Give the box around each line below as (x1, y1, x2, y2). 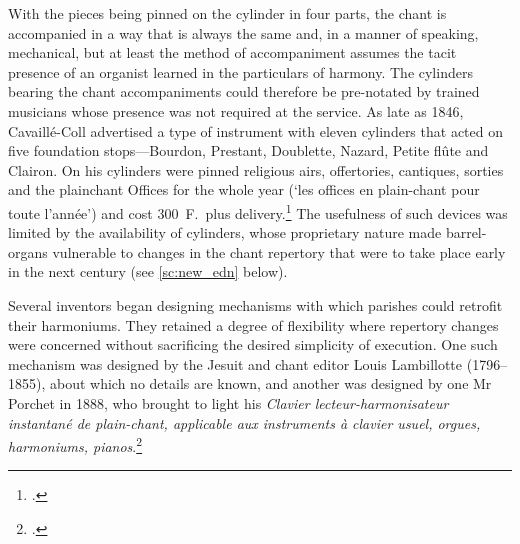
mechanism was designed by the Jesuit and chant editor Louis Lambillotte (8, 353, 463, 374)
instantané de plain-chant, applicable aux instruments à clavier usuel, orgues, (8, 412, 481, 433)
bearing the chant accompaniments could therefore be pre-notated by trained (8, 81, 480, 102)
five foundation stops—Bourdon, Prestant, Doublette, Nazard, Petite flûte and (8, 140, 489, 161)
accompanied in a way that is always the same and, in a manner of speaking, (8, 22, 479, 43)
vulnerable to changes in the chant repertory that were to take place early (52, 241, 506, 262)
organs (8, 241, 48, 262)
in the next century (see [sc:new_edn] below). (8, 261, 288, 282)
